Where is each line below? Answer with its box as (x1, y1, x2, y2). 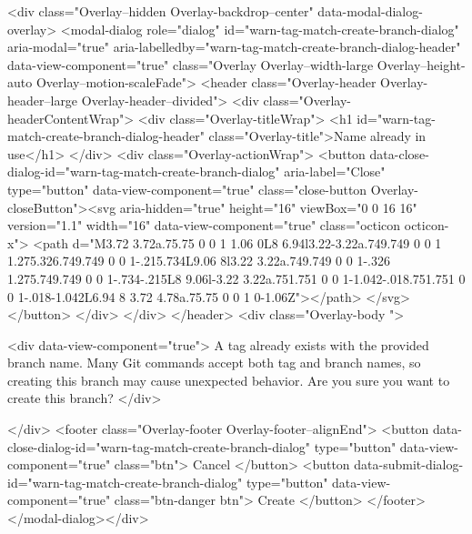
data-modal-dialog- (317, 2, 423, 20)
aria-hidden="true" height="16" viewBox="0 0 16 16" (119, 197, 417, 217)
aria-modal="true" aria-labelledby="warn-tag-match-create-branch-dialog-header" (7, 37, 461, 56)
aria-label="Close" (284, 162, 386, 181)
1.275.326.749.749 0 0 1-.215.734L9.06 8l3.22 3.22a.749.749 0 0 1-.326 (7, 251, 390, 270)
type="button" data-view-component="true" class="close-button (7, 179, 367, 198)
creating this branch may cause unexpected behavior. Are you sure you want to (7, 370, 450, 389)
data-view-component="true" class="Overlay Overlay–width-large (7, 55, 374, 74)
